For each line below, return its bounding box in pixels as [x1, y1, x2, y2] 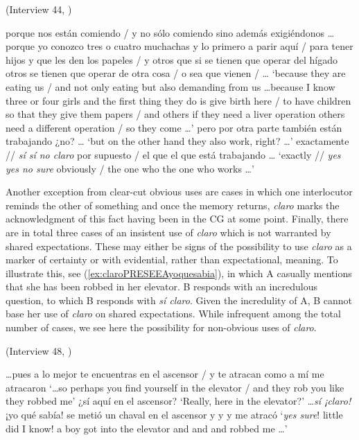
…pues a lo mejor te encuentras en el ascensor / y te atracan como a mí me [6, 367, 324, 381]
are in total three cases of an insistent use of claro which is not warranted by [6, 225, 331, 239]
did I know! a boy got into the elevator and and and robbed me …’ [6, 421, 288, 435]
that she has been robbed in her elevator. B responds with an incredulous [6, 279, 317, 294]
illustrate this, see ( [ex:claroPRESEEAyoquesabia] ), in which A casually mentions [6, 265, 352, 280]
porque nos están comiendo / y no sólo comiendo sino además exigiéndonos [6, 25, 325, 39]
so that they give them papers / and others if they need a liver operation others [6, 107, 345, 121]
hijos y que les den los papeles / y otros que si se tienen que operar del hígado [6, 52, 338, 67]
